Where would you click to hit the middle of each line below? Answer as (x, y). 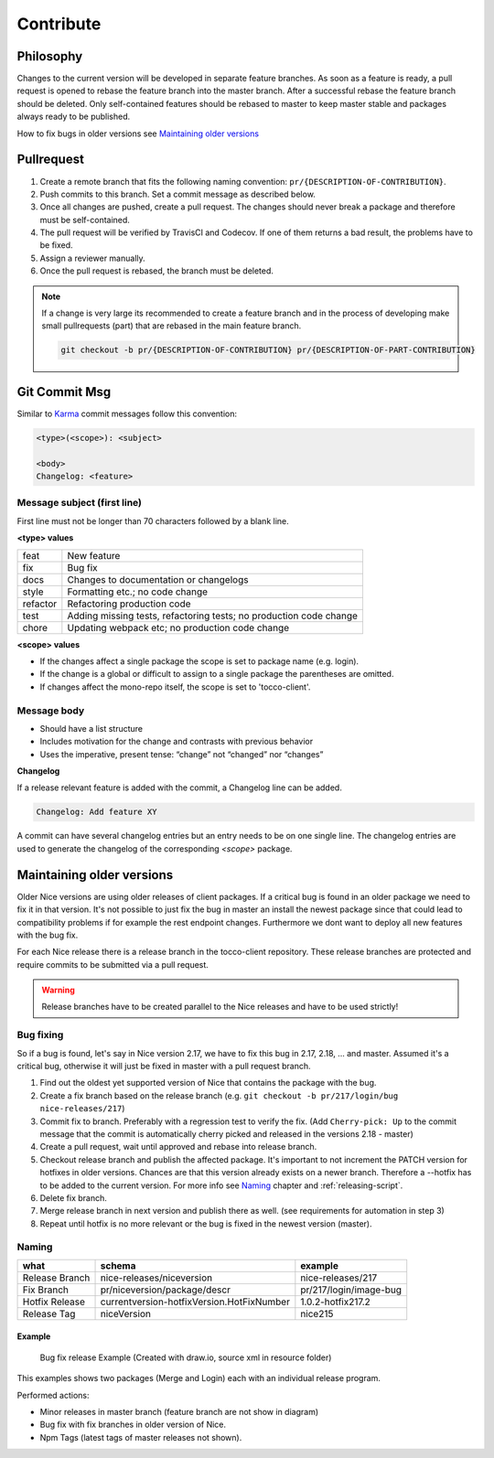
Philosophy (50, 56)
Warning (58, 990)
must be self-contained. (85, 220)
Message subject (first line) (79, 503)
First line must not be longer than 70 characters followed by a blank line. (153, 520)
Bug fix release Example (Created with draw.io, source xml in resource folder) (186, 1357)
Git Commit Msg (64, 392)
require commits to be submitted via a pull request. (113, 964)
